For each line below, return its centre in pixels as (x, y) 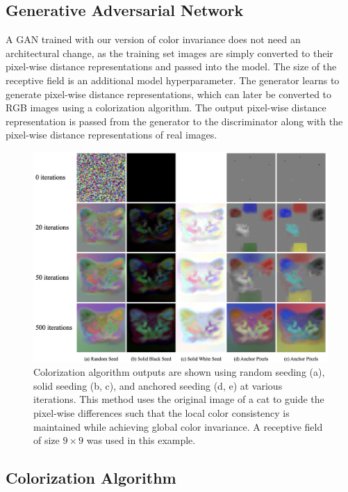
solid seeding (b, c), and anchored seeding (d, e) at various (158, 385)
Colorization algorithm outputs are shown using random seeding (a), (179, 372)
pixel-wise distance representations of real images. (111, 135)
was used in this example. (141, 440)
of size (47, 440)
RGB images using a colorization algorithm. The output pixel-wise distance (166, 108)
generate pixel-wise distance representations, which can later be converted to (169, 94)
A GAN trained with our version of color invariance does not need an (153, 39)
